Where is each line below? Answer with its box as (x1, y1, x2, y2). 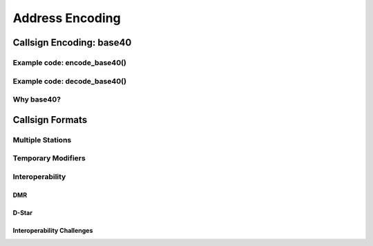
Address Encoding (12, 10, 121, 26)
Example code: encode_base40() (12, 57, 127, 67)
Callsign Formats (12, 114, 88, 126)
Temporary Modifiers (12, 153, 86, 163)
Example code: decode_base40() (12, 76, 127, 86)
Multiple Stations (12, 135, 72, 144)
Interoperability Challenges (12, 226, 93, 234)
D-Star (12, 208, 32, 217)
